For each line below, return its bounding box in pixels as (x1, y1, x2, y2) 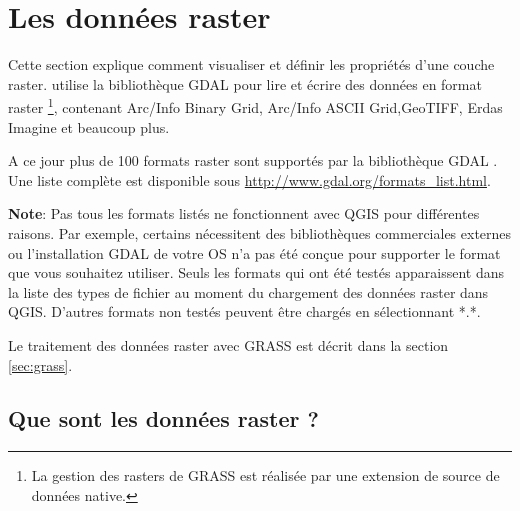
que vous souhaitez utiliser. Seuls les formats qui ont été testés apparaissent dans (8, 262, 504, 283)
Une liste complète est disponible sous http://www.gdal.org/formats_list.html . (8, 169, 491, 190)
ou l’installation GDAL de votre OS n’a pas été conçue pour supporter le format (8, 242, 501, 263)
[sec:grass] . (8, 354, 73, 375)
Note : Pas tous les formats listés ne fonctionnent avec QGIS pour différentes (8, 203, 480, 224)
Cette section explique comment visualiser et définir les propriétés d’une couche (8, 54, 495, 75)
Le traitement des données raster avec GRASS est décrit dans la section (8, 334, 449, 355)
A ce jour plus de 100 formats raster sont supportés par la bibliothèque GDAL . (8, 150, 498, 171)
